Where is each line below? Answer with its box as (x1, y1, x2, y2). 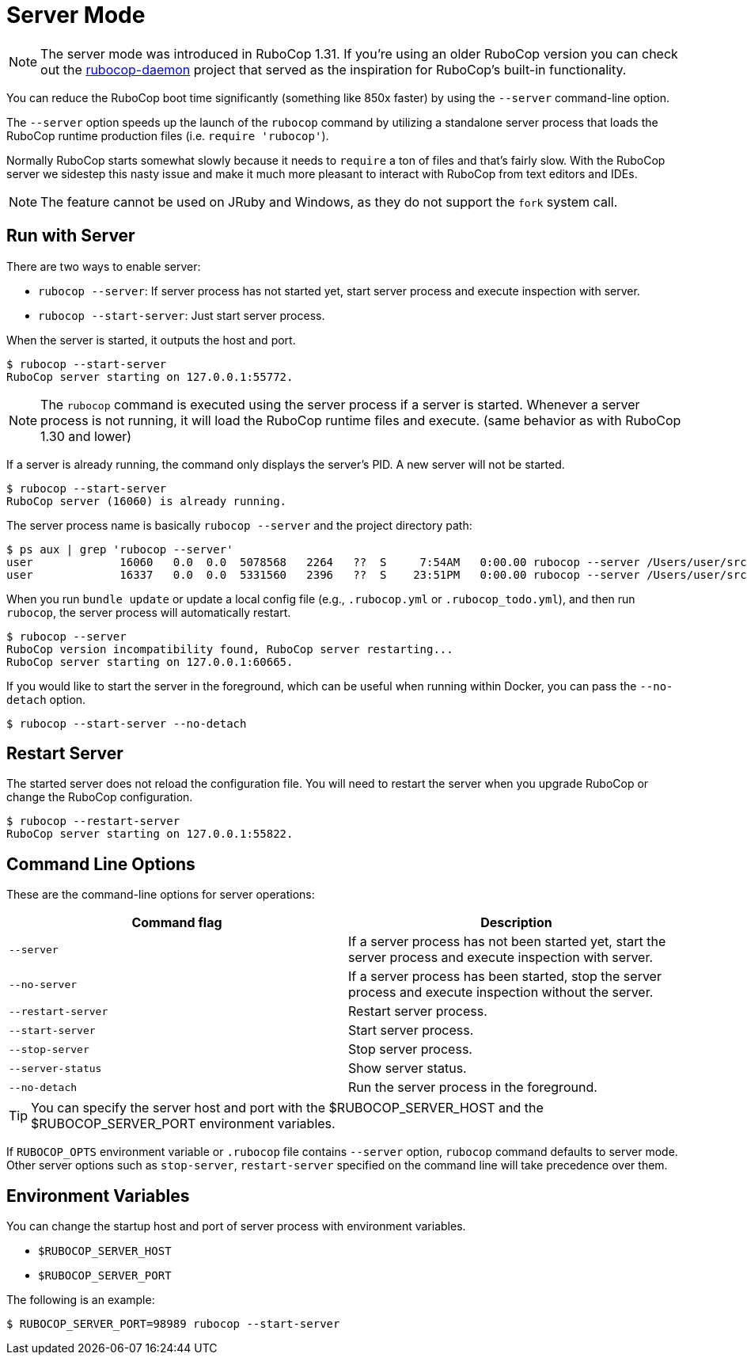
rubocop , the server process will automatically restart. (6, 605, 291, 619)
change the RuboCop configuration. (6, 790, 193, 804)
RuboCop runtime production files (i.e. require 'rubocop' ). (6, 128, 329, 143)
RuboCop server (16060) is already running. (6, 494, 287, 508)
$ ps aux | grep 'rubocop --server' (6, 542, 233, 556)
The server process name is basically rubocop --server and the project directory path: (6, 518, 472, 532)
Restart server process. (348, 1003, 487, 1020)
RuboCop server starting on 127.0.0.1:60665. (6, 655, 294, 668)
